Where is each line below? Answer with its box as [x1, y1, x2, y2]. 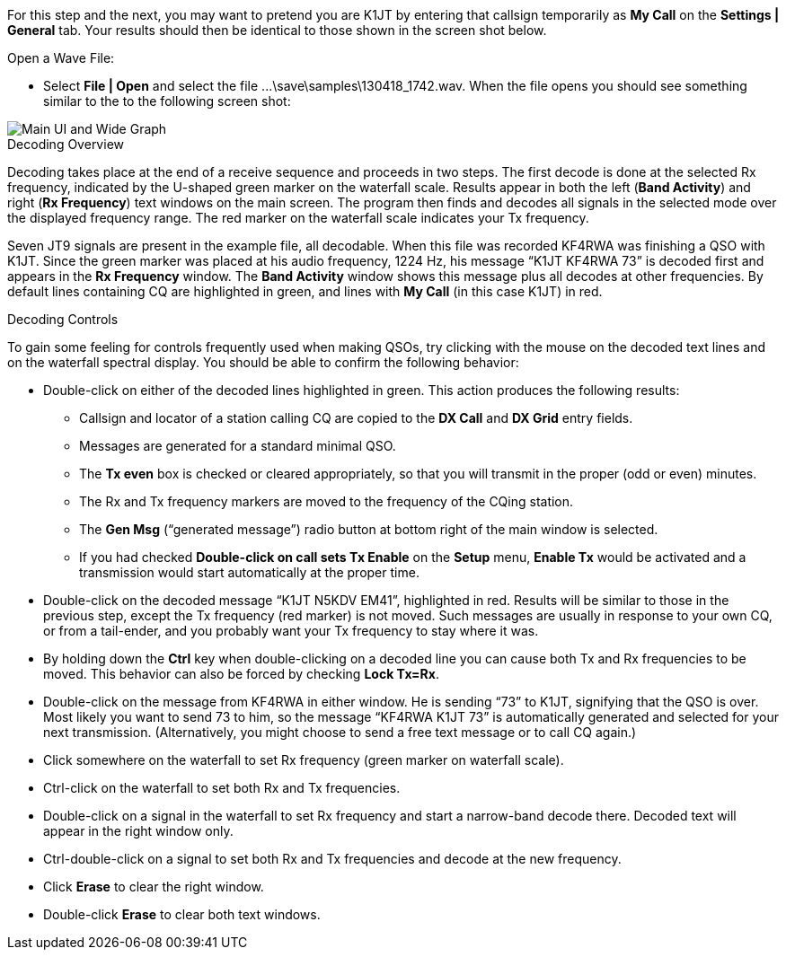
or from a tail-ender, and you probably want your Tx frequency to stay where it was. [43, 623, 539, 638]
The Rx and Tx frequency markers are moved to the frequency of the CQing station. [79, 494, 574, 509]
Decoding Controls [7, 312, 119, 327]
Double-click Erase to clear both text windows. [43, 907, 321, 922]
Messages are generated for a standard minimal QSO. [79, 438, 396, 453]
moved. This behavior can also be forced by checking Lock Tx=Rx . [43, 666, 439, 681]
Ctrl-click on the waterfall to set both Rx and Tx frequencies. [43, 780, 401, 795]
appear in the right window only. [43, 823, 234, 838]
